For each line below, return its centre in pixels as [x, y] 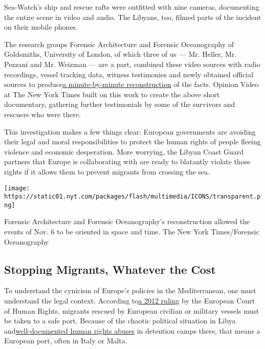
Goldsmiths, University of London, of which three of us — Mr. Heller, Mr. [120, 54]
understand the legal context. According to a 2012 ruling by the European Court [130, 301]
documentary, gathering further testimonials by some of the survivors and [120, 104]
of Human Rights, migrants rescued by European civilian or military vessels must [132, 310]
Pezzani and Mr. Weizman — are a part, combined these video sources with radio [132, 64]
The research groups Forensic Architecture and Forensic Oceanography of [119, 44]
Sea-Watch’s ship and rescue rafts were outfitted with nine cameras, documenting [132, 7]
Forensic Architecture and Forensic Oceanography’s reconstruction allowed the [127, 221]
